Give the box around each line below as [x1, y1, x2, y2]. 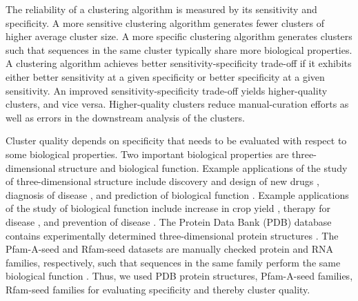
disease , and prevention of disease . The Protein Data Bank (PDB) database [6, 214, 332, 229]
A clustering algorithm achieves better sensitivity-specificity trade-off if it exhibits [6, 56, 352, 70]
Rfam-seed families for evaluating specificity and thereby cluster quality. [6, 282, 310, 296]
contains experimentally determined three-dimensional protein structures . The [6, 228, 339, 242]
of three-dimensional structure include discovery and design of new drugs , [6, 174, 319, 188]
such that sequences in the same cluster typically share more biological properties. [6, 42, 352, 57]
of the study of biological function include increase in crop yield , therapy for [6, 201, 330, 215]
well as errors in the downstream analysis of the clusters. [6, 110, 245, 124]
